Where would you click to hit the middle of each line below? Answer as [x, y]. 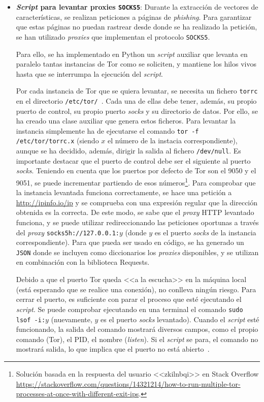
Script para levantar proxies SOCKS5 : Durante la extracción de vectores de [137, 7]
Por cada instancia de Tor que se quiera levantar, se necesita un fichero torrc [137, 91]
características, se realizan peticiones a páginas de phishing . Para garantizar [134, 17]
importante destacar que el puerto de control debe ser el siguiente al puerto [133, 160]
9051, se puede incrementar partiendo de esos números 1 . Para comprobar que [136, 181]
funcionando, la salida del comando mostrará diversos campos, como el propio [137, 329]
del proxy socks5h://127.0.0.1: [68, 232]
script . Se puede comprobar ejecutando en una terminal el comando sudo [129, 309]
